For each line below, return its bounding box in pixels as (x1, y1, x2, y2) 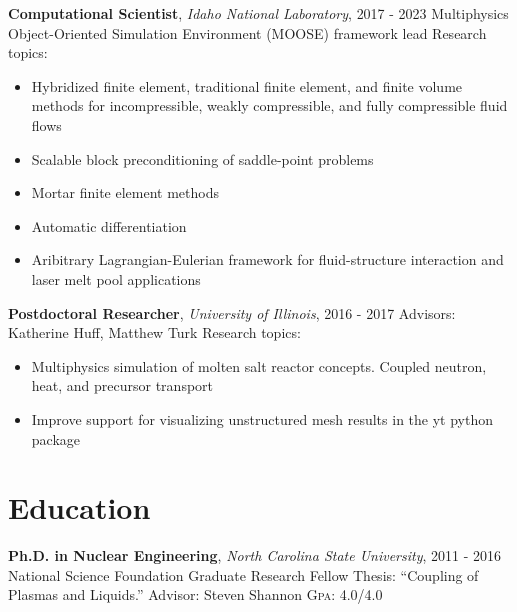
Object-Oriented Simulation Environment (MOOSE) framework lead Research (8, 22, 487, 43)
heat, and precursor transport (31, 375, 214, 396)
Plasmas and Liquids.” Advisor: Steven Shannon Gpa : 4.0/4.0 (8, 584, 383, 605)
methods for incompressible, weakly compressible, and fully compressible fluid (31, 95, 508, 116)
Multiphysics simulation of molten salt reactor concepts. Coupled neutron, (31, 355, 487, 376)
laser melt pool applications (31, 268, 201, 289)
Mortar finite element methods (31, 182, 220, 203)
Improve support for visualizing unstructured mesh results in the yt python (31, 408, 493, 429)
